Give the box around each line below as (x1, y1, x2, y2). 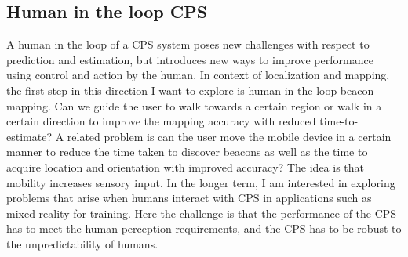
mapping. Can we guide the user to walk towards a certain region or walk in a (6, 97, 382, 114)
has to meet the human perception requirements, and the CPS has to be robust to (6, 220, 402, 237)
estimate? (6, 128, 53, 144)
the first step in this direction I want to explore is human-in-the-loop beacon (6, 81, 374, 98)
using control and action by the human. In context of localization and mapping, (6, 67, 390, 83)
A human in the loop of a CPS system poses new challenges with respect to (6, 36, 370, 52)
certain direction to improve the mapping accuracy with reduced (6, 113, 316, 129)
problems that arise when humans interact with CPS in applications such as (6, 190, 372, 206)
